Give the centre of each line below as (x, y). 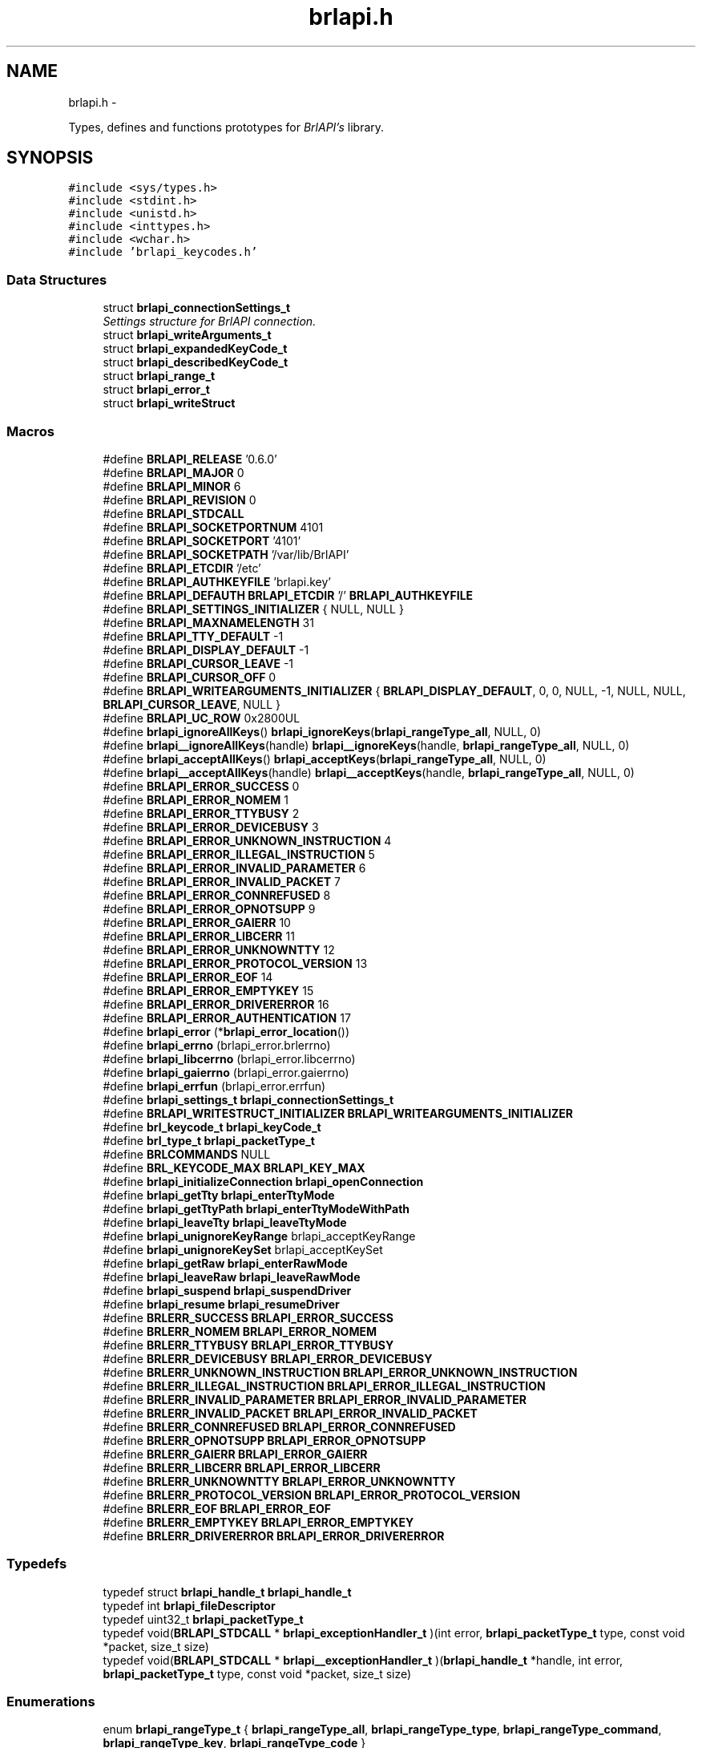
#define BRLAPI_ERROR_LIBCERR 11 (199, 936)
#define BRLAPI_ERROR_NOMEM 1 (196, 799)
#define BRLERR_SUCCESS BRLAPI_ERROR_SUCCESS (248, 1317)
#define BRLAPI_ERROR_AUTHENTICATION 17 (227, 1018)
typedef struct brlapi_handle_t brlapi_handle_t (227, 1592)
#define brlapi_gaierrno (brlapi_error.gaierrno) (226, 1072)
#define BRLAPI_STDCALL (173, 513)
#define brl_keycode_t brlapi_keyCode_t (212, 1127)
